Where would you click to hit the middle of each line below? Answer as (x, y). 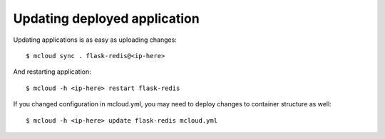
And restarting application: (52, 72)
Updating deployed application (106, 18)
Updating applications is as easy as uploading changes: (95, 40)
